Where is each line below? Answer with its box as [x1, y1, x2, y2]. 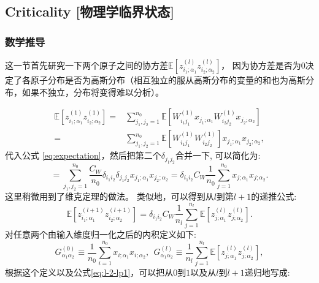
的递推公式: [251, 190, 297, 203]
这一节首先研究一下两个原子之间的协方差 [5, 59, 168, 71]
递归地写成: [244, 266, 290, 279]
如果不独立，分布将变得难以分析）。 [21, 85, 164, 98]
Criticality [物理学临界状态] [5, 2, 174, 21]
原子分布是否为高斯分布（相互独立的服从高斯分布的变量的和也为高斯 [30, 74, 306, 86]
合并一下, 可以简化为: [175, 149, 261, 162]
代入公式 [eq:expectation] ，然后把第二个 [5, 149, 161, 162]
